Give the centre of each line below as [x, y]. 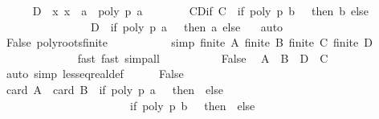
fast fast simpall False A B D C [203, 57]
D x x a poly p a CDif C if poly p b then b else [200, 10]
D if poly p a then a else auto [187, 26]
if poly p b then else [192, 105]
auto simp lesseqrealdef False [95, 74]
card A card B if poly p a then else [114, 89]
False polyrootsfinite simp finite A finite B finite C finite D [189, 42]
